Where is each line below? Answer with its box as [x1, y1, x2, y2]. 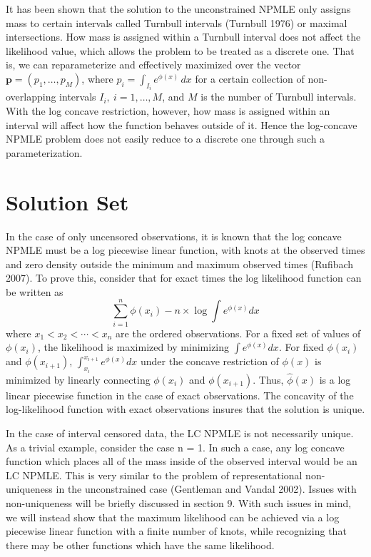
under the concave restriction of [141, 354, 279, 369]
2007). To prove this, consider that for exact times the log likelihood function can [6, 270, 362, 285]
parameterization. [6, 145, 83, 160]
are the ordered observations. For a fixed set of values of [116, 325, 361, 340]
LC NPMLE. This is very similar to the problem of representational [6, 467, 303, 482]
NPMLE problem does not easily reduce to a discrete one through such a [6, 131, 325, 146]
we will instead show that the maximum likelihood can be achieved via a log [6, 509, 340, 524]
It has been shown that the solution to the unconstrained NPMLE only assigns [6, 1, 351, 16]
